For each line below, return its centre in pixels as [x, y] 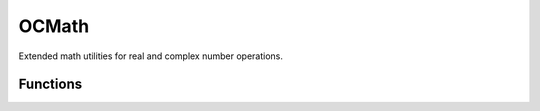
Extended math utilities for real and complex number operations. [151, 56]
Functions [50, 84]
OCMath [54, 26]
